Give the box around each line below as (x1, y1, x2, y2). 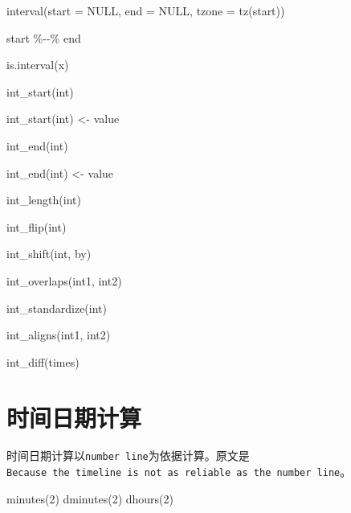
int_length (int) (6, 191, 81, 208)
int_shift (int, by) (6, 245, 92, 262)
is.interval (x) (6, 56, 69, 73)
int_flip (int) (6, 218, 67, 235)
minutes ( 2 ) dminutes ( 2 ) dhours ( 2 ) (6, 490, 174, 507)
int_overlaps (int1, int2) (6, 272, 122, 289)
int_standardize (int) (6, 299, 107, 316)
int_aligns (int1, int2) (6, 326, 111, 343)
